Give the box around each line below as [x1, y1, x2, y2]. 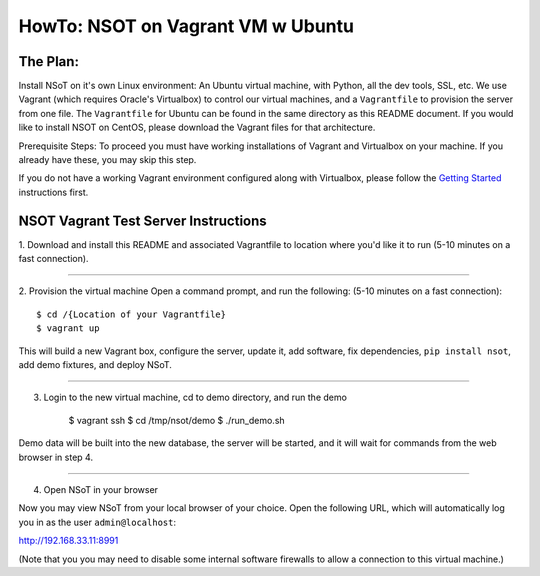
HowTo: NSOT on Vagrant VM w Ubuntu [18, 15, 355, 37]
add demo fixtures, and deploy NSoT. [18, 359, 172, 371]
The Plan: [18, 53, 80, 70]
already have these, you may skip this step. [18, 154, 197, 166]
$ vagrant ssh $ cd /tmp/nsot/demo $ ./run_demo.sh [68, 414, 285, 426]
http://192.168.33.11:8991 [18, 535, 119, 547]
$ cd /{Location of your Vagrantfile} [36, 308, 227, 320]
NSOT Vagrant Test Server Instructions [18, 212, 267, 229]
